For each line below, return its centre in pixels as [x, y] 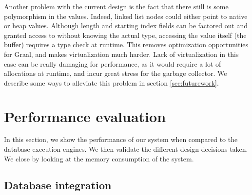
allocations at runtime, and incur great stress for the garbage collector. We [116, 73]
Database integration [58, 185]
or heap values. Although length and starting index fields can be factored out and [126, 26]
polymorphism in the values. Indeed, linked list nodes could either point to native [126, 16]
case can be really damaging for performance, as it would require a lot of [113, 63]
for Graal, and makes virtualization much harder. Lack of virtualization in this [121, 54]
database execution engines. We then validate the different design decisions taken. [126, 149]
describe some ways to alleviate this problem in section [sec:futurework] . [111, 82]
